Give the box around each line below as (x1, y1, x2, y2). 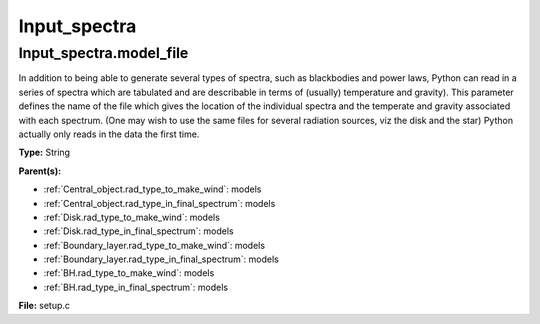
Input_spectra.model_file (18, 44, 189, 62)
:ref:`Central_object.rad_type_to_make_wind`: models (43, 183, 262, 195)
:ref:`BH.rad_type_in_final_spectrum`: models (43, 281, 229, 293)
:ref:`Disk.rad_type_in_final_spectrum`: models (43, 225, 234, 237)
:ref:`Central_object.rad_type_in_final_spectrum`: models (43, 197, 276, 209)
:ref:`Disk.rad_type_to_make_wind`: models (43, 211, 220, 223)
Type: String (18, 146, 70, 159)
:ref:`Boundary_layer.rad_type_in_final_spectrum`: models (43, 253, 279, 265)
